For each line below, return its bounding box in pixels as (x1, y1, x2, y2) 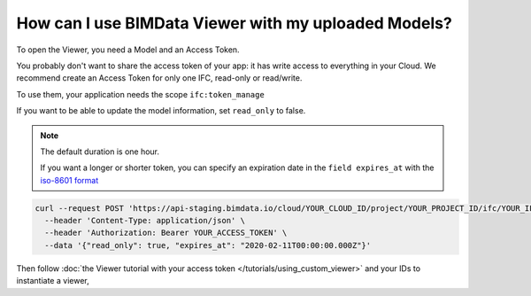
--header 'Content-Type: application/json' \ (44, 215, 245, 226)
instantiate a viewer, (16, 276, 89, 286)
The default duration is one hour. (40, 146, 159, 157)
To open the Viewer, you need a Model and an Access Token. (16, 44, 240, 55)
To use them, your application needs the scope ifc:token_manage (16, 89, 265, 99)
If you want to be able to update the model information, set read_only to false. (16, 105, 306, 116)
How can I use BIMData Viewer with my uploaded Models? (16, 13, 453, 33)
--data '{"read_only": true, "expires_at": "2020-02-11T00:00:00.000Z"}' (44, 240, 372, 250)
